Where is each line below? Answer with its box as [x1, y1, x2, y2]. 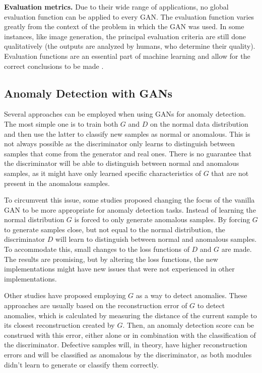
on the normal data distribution [150, 118, 248, 129]
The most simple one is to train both [4, 118, 118, 129]
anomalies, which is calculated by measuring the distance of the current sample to [4, 310, 257, 320]
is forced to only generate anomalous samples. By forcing [74, 214, 250, 225]
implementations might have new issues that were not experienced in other [4, 263, 235, 274]
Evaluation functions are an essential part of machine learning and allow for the [4, 50, 250, 61]
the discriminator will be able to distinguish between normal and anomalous [4, 158, 239, 168]
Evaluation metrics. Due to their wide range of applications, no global [4, 2, 229, 12]
